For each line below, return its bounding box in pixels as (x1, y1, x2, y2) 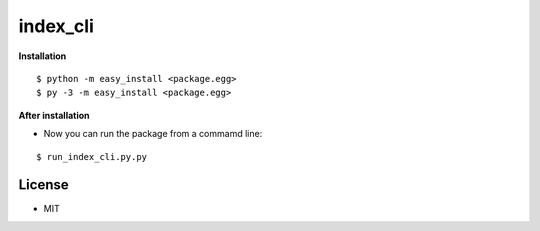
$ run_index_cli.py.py (36, 151, 148, 162)
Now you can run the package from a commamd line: (43, 128, 263, 140)
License (18, 176, 69, 194)
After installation (18, 109, 90, 121)
